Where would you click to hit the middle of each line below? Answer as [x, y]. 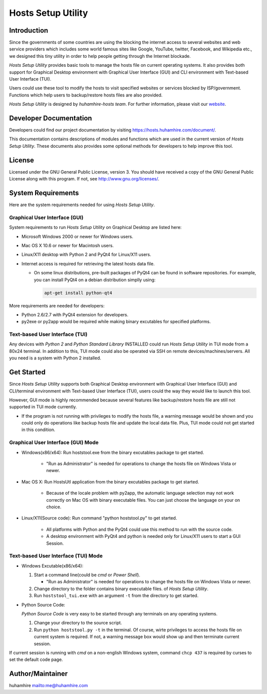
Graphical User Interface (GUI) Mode [54, 442]
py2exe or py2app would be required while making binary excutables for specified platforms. [116, 322]
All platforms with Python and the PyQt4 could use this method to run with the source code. [139, 529]
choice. [54, 507]
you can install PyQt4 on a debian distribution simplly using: [95, 280]
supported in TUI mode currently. [43, 407]
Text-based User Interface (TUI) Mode [56, 556]
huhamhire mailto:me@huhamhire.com [49, 686]
